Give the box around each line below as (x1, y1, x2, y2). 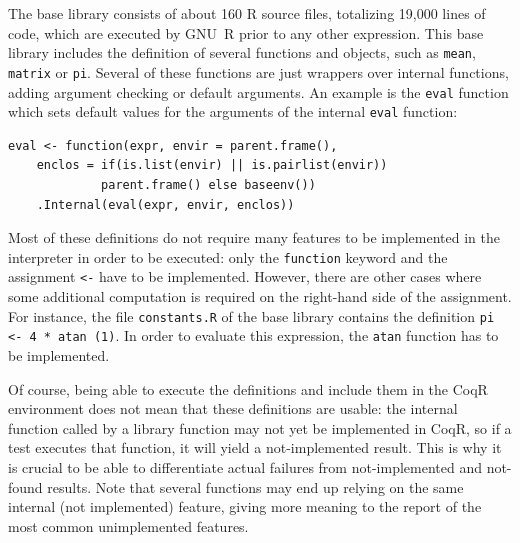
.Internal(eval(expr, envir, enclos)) (36, 197, 295, 212)
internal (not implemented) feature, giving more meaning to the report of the (8, 496, 482, 517)
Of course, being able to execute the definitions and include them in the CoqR (8, 378, 488, 399)
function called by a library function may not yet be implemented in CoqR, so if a (8, 417, 512, 438)
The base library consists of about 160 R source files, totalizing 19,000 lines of (8, 3, 486, 23)
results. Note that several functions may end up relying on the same (47, 476, 464, 497)
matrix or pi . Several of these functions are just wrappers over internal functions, (8, 61, 509, 82)
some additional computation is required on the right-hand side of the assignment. (8, 286, 512, 307)
